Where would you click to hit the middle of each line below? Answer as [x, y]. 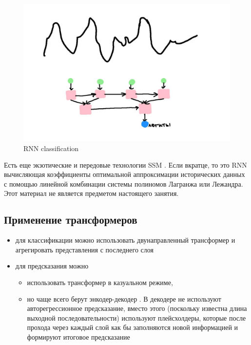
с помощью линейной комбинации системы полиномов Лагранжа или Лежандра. [124, 183]
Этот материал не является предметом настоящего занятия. [91, 193]
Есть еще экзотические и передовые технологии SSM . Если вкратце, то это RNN [125, 164]
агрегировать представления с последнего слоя [84, 249]
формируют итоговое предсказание [78, 336]
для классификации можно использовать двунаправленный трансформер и [125, 240]
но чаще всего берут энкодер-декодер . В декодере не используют [124, 298]
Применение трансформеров [71, 220]
